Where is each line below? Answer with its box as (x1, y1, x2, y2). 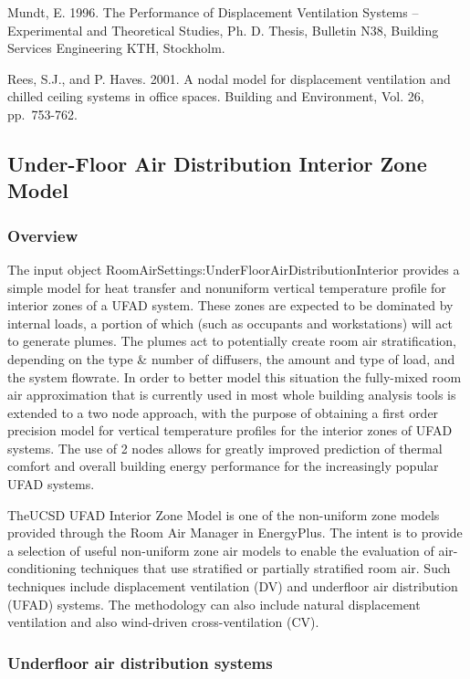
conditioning (7, 559, 77, 578)
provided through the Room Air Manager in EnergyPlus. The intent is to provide (7, 523, 463, 542)
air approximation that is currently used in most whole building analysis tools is (7, 385, 456, 404)
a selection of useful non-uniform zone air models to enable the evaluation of (7, 540, 434, 559)
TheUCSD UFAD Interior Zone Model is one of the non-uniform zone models (7, 505, 440, 524)
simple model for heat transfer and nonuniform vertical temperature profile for (7, 277, 446, 297)
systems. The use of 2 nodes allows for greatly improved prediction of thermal (7, 438, 443, 457)
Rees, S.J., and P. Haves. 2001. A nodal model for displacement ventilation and (7, 68, 451, 88)
